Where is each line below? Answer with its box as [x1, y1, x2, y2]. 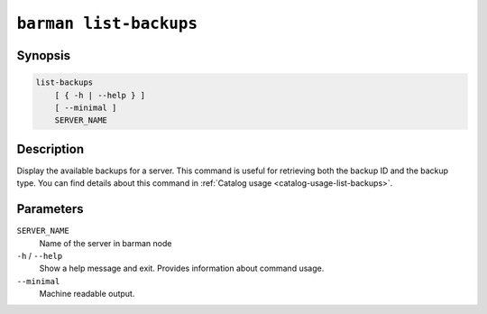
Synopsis [16, 48, 71, 63]
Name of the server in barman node [39, 237, 172, 248]
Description [16, 141, 85, 157]
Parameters [16, 201, 84, 217]
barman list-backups [16, 14, 198, 33]
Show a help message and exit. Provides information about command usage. [39, 263, 325, 274]
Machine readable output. [39, 289, 135, 300]
